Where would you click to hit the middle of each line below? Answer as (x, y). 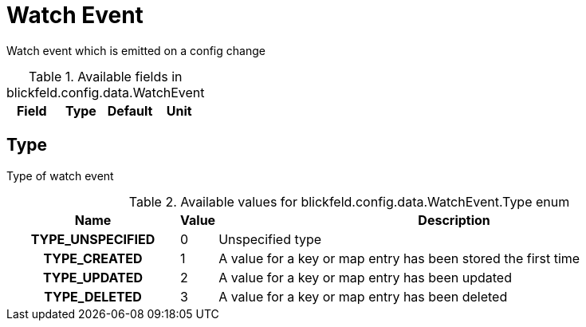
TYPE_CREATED (93, 258)
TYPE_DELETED (93, 296)
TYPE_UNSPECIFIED (93, 239)
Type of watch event (60, 175)
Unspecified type (270, 239)
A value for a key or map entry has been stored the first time (399, 258)
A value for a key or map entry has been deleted (363, 296)
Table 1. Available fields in (106, 76)
